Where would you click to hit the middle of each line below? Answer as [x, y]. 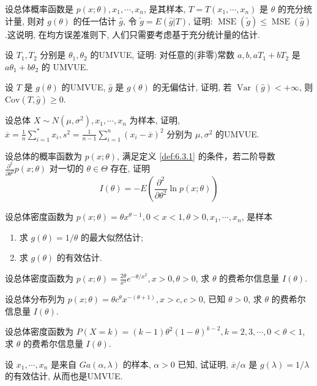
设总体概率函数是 [39, 9]
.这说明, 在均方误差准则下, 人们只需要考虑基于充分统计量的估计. [132, 34]
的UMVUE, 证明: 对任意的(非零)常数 [162, 55]
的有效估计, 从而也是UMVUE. [64, 376]
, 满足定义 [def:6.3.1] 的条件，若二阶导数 [196, 155]
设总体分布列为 [35, 299]
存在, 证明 [130, 168]
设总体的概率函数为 [43, 155]
